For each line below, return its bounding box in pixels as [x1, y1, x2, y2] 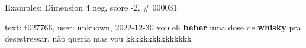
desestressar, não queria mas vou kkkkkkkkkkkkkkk [5, 32, 192, 44]
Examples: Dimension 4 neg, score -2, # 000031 [5, 1, 178, 13]
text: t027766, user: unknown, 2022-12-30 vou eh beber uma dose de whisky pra [5, 20, 301, 33]
